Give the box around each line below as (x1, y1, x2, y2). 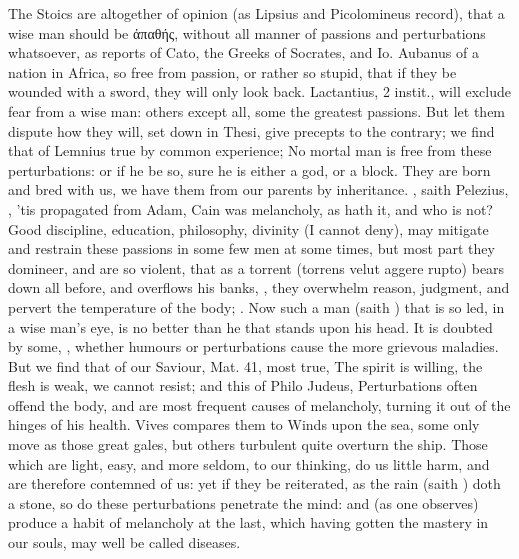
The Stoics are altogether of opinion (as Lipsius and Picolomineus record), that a (8, 3, 505, 23)
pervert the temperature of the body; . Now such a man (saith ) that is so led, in (8, 296, 505, 317)
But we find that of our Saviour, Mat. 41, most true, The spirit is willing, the (8, 355, 483, 376)
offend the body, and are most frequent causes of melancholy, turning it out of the (8, 394, 511, 415)
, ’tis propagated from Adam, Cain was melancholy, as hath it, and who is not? (8, 198, 493, 219)
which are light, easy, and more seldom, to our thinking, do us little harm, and (8, 453, 490, 474)
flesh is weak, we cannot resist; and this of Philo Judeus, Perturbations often (8, 375, 478, 396)
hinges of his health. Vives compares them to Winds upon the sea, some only (8, 414, 480, 435)
